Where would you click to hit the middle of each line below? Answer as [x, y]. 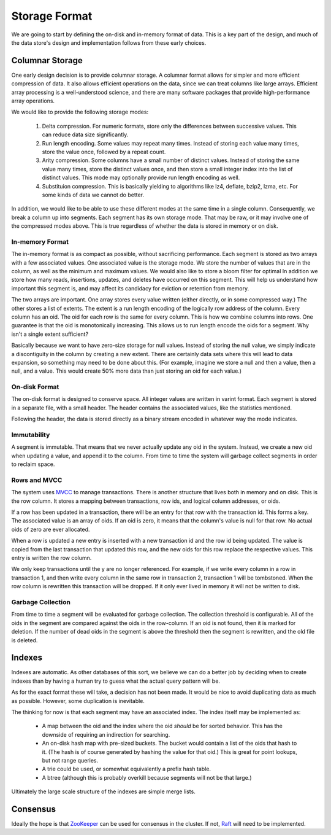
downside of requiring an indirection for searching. [106, 734]
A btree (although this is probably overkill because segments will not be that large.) [147, 777]
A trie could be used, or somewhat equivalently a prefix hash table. [127, 769]
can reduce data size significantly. [85, 134]
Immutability [31, 435]
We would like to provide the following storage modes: [80, 112]
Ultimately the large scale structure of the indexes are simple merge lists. [103, 791]
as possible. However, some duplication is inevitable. [78, 701]
